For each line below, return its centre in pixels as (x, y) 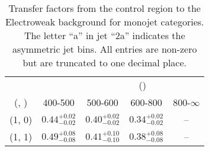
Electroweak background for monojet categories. (104, 22)
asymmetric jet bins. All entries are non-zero (104, 49)
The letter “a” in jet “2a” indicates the (104, 35)
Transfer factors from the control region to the (104, 8)
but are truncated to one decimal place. (104, 62)
